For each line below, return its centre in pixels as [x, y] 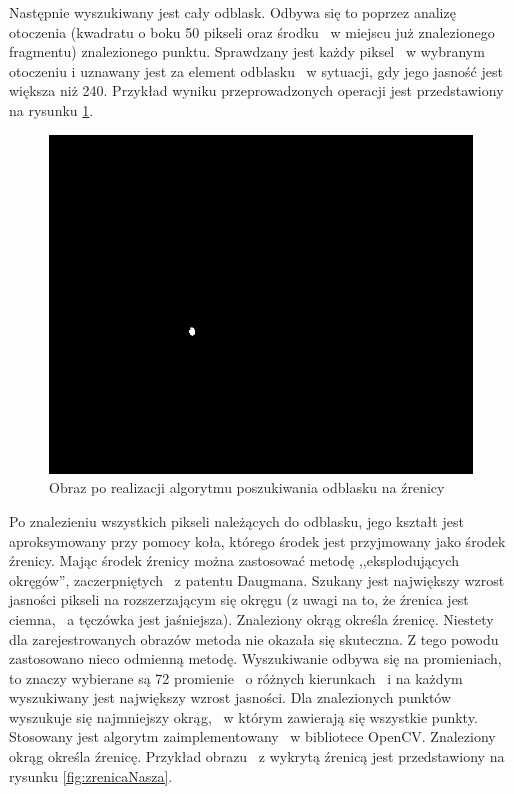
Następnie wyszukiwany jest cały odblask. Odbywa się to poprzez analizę [232, 12]
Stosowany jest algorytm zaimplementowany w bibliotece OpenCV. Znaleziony [252, 736]
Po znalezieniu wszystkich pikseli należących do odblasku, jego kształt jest [236, 520]
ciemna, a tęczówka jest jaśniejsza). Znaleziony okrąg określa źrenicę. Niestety [251, 618]
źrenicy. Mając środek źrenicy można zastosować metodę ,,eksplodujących [234, 560]
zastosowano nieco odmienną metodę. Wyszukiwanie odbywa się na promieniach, [255, 658]
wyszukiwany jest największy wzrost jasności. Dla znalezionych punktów [230, 697]
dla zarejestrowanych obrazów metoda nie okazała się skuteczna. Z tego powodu [254, 638]
